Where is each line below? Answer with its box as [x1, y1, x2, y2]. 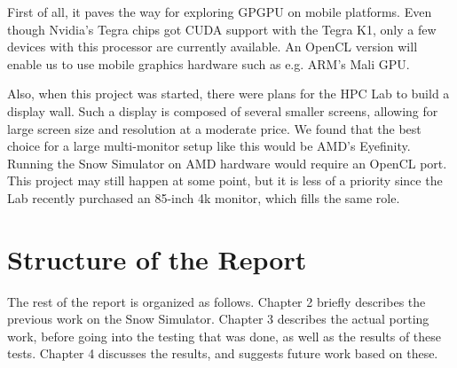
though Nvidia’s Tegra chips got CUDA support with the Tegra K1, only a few [7, 20, 437, 38]
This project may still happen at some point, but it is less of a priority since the [7, 171, 443, 190]
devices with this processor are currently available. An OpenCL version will [7, 37, 418, 56]
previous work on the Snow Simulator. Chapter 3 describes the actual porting [7, 309, 429, 328]
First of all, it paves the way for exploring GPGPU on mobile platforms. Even [7, 3, 432, 20]
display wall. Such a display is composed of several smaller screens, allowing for [7, 101, 438, 120]
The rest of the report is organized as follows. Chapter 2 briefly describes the [7, 292, 426, 310]
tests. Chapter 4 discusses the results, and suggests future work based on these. [7, 344, 438, 363]
